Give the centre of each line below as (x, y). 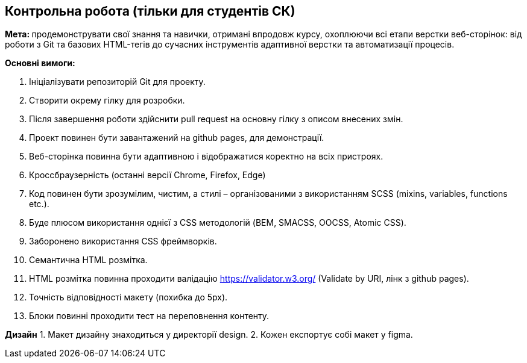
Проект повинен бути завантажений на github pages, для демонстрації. (177, 138)
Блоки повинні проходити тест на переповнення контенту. (149, 316)
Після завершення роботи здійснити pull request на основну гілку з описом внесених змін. (216, 119)
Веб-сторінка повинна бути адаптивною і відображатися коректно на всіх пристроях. (206, 157)
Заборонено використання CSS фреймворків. (123, 241)
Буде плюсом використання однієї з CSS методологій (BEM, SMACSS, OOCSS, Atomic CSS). (218, 223)
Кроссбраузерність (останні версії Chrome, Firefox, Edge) (147, 175)
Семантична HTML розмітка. (88, 260)
